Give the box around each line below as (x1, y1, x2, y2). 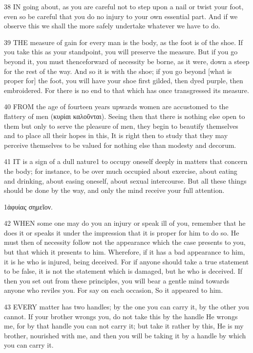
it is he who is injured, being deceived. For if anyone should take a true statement (4, 256, 249, 266)
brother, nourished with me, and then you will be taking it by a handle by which (4, 330, 246, 340)
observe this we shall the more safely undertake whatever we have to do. (4, 21, 220, 31)
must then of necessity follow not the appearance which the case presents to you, (4, 237, 246, 247)
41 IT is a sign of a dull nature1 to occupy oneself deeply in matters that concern (4, 156, 248, 166)
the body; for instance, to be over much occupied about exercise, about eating (4, 165, 237, 176)
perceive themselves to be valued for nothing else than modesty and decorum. (4, 140, 236, 150)
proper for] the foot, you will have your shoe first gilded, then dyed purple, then (4, 75, 243, 86)
